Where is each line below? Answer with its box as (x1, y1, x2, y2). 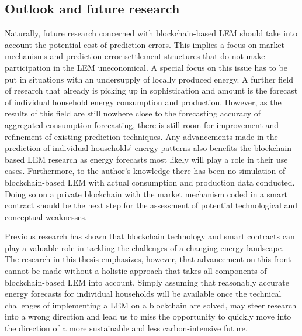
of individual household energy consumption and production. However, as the (5, 95, 282, 108)
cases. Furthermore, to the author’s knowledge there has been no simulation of (5, 164, 286, 177)
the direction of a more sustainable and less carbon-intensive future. (5, 322, 248, 334)
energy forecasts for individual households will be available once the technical (5, 287, 282, 300)
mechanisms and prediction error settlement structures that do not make (5, 50, 265, 62)
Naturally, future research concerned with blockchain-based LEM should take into (5, 27, 297, 39)
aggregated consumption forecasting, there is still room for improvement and (5, 118, 279, 131)
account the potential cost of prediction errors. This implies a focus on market (5, 38, 284, 50)
